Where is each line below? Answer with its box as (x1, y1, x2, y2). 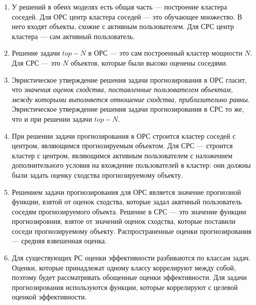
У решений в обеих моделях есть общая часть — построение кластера (12, 2, 227, 12)
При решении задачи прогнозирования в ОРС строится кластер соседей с (12, 130, 236, 141)
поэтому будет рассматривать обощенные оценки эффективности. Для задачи (12, 272, 247, 282)
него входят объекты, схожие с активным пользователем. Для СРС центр (12, 21, 234, 32)
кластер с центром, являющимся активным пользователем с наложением (12, 150, 232, 160)
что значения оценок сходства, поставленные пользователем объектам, (12, 84, 233, 95)
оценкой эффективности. (12, 291, 87, 302)
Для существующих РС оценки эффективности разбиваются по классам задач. (12, 252, 250, 263)
